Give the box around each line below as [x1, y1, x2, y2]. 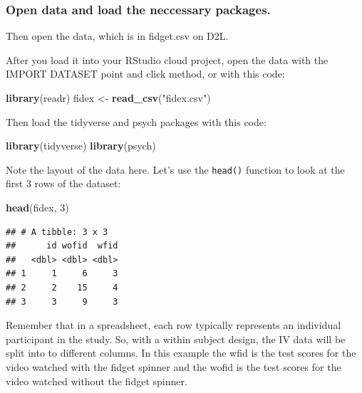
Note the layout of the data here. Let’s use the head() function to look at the [6, 162, 345, 177]
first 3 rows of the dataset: [6, 176, 121, 191]
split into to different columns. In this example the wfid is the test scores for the [6, 345, 356, 360]
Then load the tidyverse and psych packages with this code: [6, 114, 267, 129]
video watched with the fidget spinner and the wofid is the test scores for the [6, 359, 341, 374]
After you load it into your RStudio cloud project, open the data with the [6, 52, 329, 67]
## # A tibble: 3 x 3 [6, 226, 108, 237]
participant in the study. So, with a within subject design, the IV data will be [6, 331, 346, 346]
